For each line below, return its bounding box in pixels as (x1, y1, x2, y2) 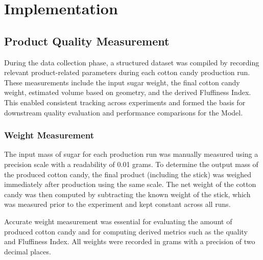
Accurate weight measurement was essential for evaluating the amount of (4, 216, 232, 226)
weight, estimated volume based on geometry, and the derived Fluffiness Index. (4, 87, 251, 98)
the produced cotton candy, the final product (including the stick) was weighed (4, 169, 252, 179)
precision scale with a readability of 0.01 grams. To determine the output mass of (4, 158, 258, 169)
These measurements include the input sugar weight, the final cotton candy (4, 77, 240, 87)
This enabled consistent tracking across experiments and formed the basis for (4, 97, 246, 107)
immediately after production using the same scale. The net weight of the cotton (4, 179, 256, 190)
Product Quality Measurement (4, 33, 170, 49)
